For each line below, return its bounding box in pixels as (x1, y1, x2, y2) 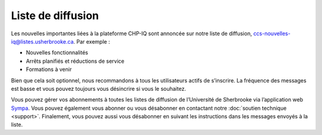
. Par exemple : (73, 38, 110, 45)
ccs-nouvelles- (253, 30, 291, 37)
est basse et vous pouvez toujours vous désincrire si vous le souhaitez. (11, 85, 186, 92)
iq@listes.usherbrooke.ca (11, 38, 74, 45)
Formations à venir (26, 66, 72, 73)
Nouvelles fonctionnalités (26, 49, 89, 56)
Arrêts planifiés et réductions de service (26, 57, 125, 65)
